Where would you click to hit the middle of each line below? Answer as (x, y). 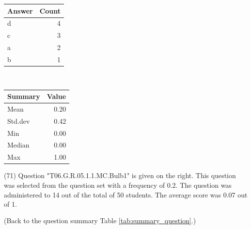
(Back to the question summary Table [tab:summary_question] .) (100, 220)
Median (18, 145)
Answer (20, 10)
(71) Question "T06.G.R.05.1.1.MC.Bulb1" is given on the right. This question (120, 175)
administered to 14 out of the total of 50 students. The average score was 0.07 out (126, 194)
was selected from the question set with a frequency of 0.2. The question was (118, 185)
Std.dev (19, 121)
